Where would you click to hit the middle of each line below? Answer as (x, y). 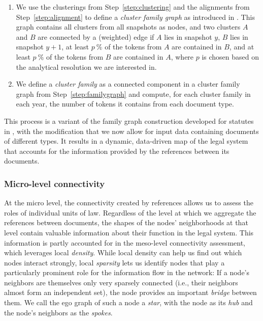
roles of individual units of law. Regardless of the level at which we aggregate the (130, 212)
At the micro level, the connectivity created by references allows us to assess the (129, 203)
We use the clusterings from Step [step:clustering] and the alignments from (133, 7)
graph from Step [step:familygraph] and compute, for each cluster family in (133, 93)
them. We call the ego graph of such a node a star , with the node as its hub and (128, 302)
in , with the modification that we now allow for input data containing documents (131, 131)
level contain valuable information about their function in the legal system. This (129, 232)
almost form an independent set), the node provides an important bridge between (130, 292)
